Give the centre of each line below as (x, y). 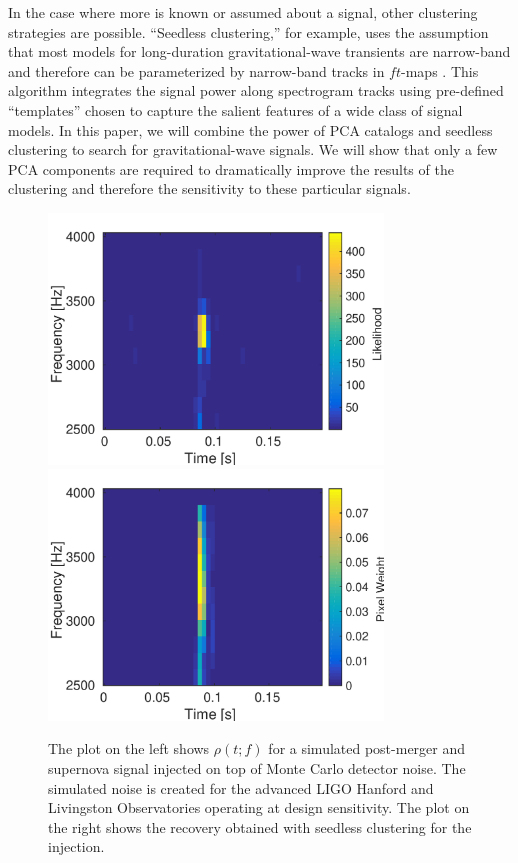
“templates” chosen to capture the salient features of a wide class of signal (235, 109)
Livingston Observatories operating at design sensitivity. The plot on (259, 807)
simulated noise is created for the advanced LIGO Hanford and (241, 787)
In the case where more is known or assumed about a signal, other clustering (243, 12)
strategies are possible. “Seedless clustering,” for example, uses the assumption (248, 31)
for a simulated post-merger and (367, 748)
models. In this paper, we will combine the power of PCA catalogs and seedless (250, 129)
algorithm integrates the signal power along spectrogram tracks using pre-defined (256, 90)
